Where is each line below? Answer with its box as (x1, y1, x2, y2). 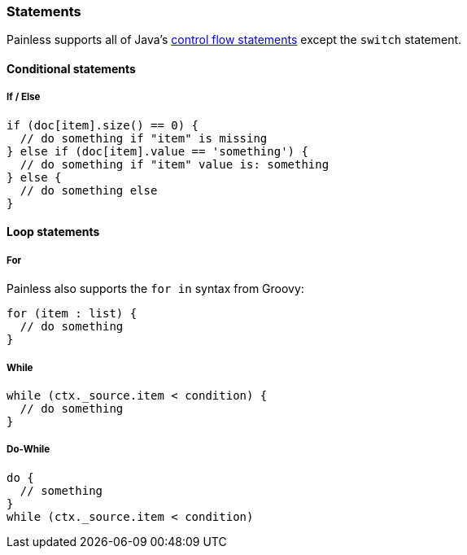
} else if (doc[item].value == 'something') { (7, 144, 308, 158)
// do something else (20, 183, 158, 197)
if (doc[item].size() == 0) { (7, 118, 199, 132)
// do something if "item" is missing (20, 131, 268, 145)
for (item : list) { (7, 307, 137, 321)
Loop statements (7, 225, 100, 239)
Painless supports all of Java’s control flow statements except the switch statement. (7, 33, 462, 47)
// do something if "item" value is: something (20, 157, 330, 171)
